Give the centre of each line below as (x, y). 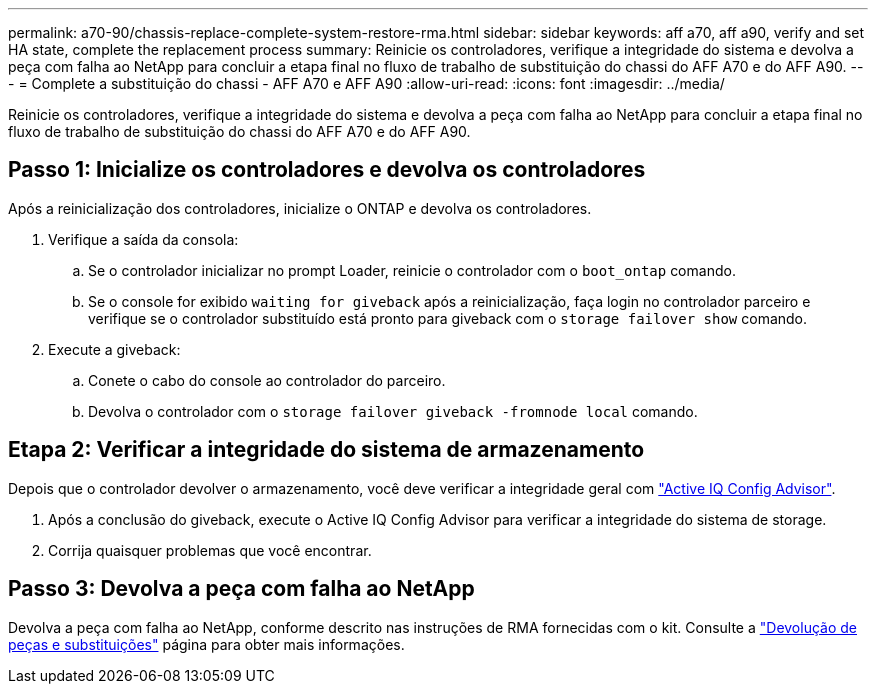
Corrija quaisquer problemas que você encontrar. (210, 550)
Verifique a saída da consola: (143, 239)
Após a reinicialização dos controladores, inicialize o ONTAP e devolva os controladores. (300, 208)
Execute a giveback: (114, 349)
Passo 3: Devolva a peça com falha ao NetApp (241, 589)
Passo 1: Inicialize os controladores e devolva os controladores (327, 170)
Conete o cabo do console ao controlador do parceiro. (267, 380)
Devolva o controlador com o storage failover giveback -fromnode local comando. (393, 411)
